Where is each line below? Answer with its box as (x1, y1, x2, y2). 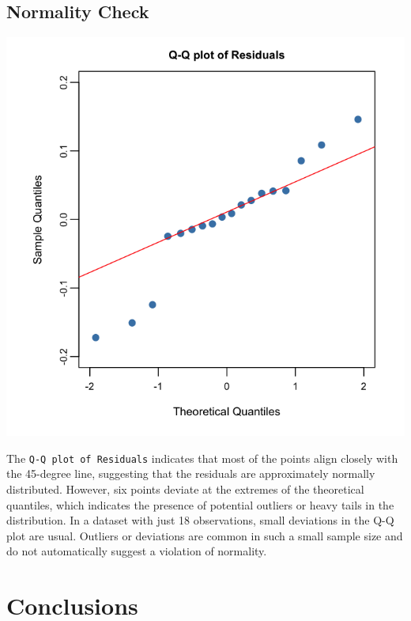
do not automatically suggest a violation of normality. (6, 543, 267, 559)
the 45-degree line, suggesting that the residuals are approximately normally (6, 465, 375, 482)
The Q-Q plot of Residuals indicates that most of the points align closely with (6, 449, 398, 466)
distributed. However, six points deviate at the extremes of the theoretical (6, 481, 364, 498)
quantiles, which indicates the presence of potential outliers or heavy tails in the (6, 496, 394, 513)
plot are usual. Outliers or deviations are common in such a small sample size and (6, 527, 403, 543)
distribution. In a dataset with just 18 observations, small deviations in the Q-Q (6, 512, 394, 528)
